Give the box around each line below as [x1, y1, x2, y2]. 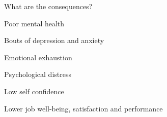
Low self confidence [4, 86, 64, 96]
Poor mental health [4, 18, 65, 28]
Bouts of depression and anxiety [4, 35, 104, 46]
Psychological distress [4, 69, 71, 80]
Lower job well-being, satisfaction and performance [4, 103, 163, 113]
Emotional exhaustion [4, 52, 72, 62]
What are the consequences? [4, 1, 93, 11]
